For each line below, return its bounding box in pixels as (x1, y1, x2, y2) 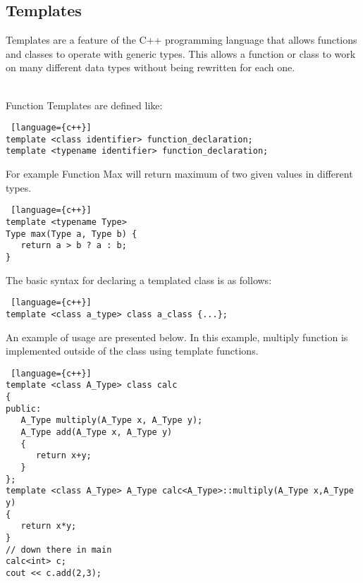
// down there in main (6, 544, 112, 555)
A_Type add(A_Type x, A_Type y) (20, 426, 173, 437)
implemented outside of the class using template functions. (6, 343, 259, 358)
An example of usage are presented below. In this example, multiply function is (6, 329, 348, 344)
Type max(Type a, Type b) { (6, 228, 137, 239)
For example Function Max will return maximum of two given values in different (6, 166, 353, 181)
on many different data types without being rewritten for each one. (6, 60, 295, 75)
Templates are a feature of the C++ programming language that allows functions (6, 32, 357, 47)
